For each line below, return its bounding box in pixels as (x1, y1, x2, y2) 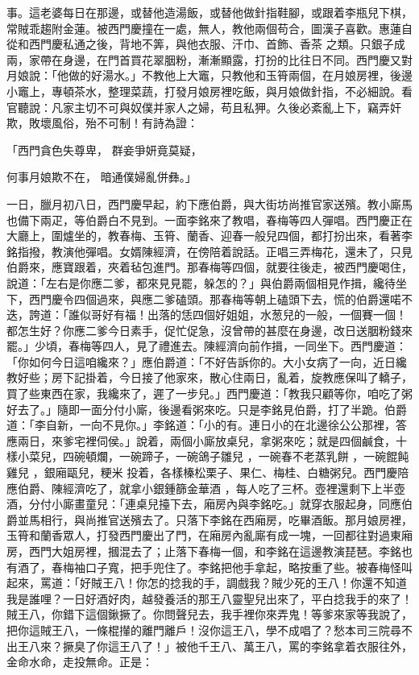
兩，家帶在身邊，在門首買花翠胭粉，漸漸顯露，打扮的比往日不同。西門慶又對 (6, 51, 413, 68)
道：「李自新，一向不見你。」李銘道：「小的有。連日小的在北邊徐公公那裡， (6, 416, 396, 433)
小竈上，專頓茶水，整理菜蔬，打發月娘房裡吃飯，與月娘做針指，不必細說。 (6, 82, 401, 99)
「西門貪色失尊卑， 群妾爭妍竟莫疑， (6, 141, 202, 158)
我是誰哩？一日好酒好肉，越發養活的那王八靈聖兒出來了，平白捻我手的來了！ (6, 590, 413, 607)
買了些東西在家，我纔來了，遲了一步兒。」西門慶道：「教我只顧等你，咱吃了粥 (6, 385, 413, 402)
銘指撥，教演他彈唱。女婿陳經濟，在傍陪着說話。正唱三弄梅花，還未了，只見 (6, 242, 413, 259)
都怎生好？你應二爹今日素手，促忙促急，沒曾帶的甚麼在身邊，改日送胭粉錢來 (6, 321, 413, 338)
